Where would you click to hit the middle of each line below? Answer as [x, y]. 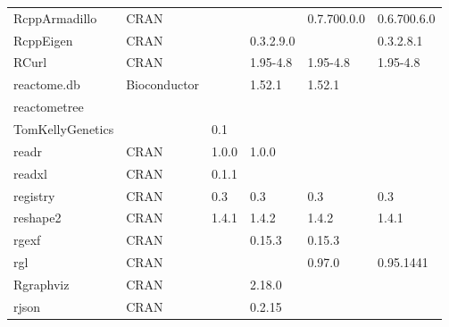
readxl [30, 173]
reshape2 [37, 218]
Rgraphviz [42, 284]
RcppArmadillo [55, 17]
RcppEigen [43, 40]
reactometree [49, 107]
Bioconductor [163, 84]
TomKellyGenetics [64, 128]
